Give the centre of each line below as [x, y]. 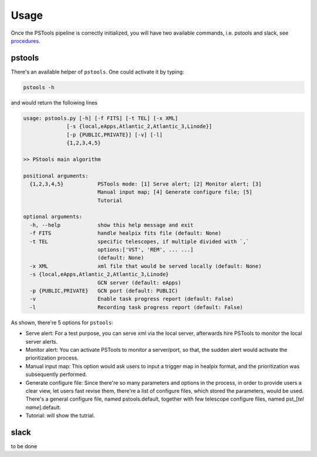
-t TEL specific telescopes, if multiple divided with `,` [139, 241]
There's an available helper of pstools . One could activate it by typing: [97, 72]
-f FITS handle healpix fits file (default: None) [126, 233]
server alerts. [42, 341]
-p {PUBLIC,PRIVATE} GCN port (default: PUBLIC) [104, 291]
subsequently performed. [56, 374]
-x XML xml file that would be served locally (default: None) [146, 266]
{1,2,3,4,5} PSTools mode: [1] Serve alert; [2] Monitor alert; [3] [146, 184]
